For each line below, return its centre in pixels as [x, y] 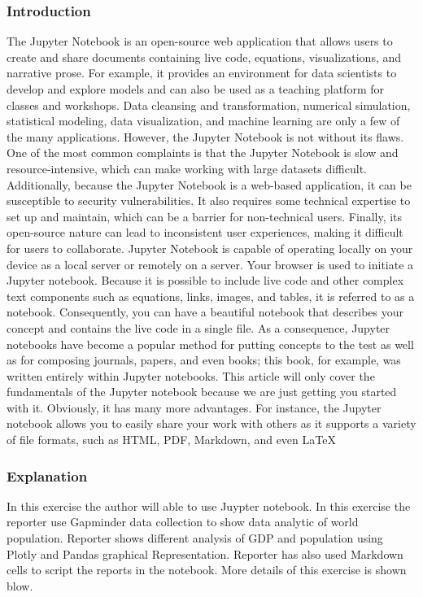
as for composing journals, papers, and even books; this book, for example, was [204, 360]
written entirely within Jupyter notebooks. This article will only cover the [191, 375]
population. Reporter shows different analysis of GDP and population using [195, 538]
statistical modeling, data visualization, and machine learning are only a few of [203, 121]
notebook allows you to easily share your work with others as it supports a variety [211, 423]
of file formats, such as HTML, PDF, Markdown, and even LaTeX [171, 440]
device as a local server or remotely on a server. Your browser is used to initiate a [210, 264]
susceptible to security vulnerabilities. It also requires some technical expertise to [209, 200]
